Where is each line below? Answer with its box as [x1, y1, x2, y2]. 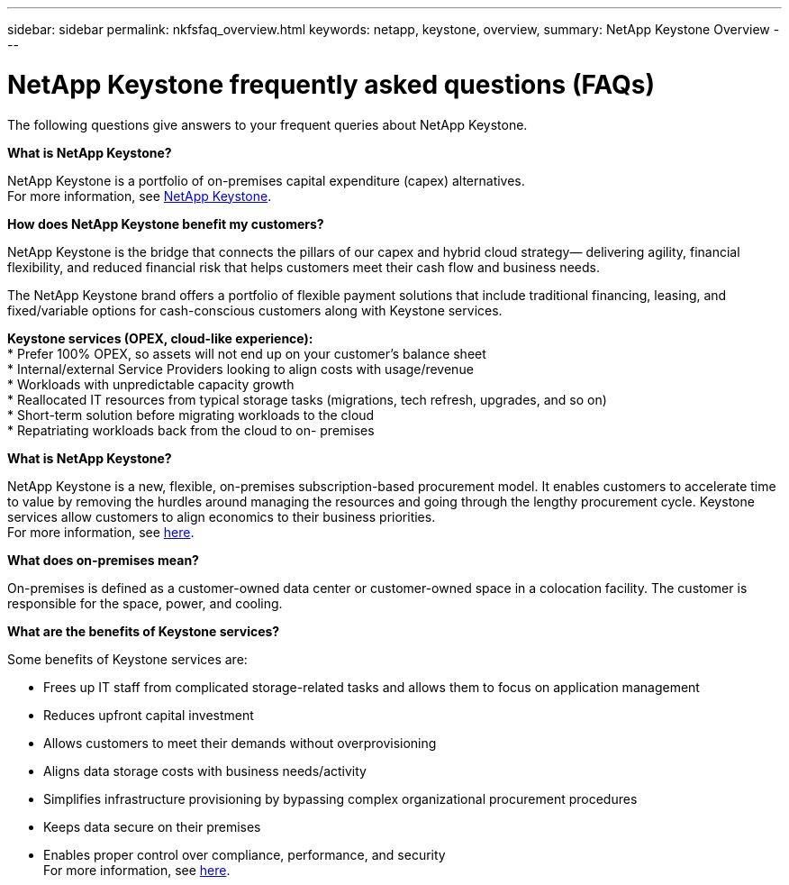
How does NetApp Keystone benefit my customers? [7, 215, 324, 232]
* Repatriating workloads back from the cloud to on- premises [7, 422, 375, 438]
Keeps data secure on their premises [43, 818, 261, 835]
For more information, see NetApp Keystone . [7, 187, 272, 204]
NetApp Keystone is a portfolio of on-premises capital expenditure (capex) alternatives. [7, 172, 525, 188]
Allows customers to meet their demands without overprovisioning [43, 734, 437, 751]
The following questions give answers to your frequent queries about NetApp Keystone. [7, 116, 528, 132]
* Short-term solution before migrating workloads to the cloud [7, 406, 375, 423]
